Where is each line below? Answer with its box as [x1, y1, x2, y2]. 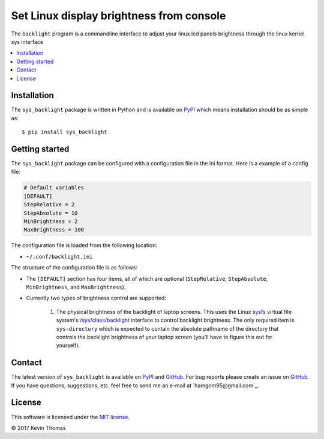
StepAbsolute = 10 [23, 209, 78, 216]
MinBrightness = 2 [23, 218, 78, 225]
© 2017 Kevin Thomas [11, 424, 66, 431]
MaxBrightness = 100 [23, 226, 84, 233]
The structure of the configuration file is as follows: [11, 264, 138, 271]
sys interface [11, 38, 44, 45]
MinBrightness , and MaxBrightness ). [26, 283, 126, 290]
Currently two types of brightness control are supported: [26, 295, 166, 302]
